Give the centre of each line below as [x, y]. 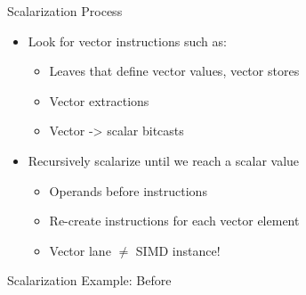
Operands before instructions [128, 190]
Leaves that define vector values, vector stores [174, 71]
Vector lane [80, 250]
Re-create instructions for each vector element [174, 221]
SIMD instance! [178, 250]
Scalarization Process [65, 11]
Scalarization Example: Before [89, 280]
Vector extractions [99, 100]
